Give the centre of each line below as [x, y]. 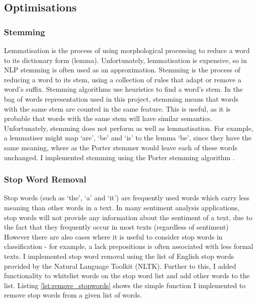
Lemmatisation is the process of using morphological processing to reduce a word [127, 50]
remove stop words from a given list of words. [73, 295]
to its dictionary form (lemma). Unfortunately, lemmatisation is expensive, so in [126, 60]
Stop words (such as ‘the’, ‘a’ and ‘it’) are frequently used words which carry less [127, 198]
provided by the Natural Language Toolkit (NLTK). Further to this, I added [120, 266]
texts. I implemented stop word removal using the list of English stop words [119, 256]
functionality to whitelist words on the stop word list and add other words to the [127, 275]
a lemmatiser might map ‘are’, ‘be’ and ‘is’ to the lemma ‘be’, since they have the [128, 138]
